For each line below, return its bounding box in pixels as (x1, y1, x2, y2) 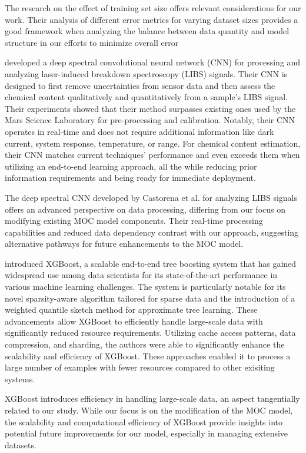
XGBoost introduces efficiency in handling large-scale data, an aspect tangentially (5, 392, 300, 405)
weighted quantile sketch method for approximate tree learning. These (5, 303, 258, 316)
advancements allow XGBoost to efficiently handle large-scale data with (5, 315, 263, 327)
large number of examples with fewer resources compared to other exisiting (5, 361, 275, 373)
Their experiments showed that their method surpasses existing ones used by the (5, 102, 296, 114)
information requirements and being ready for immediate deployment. (5, 171, 256, 184)
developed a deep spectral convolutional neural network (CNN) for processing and (5, 56, 301, 68)
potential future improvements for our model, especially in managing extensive (5, 427, 288, 439)
